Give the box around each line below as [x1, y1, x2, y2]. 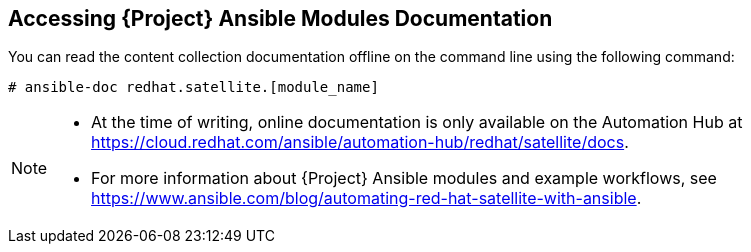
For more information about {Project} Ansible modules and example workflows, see [91, 168, 717, 189]
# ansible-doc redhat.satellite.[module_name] [8, 79, 379, 96]
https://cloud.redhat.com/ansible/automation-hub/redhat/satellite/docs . [91, 132, 629, 153]
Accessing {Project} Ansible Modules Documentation [8, 6, 553, 31]
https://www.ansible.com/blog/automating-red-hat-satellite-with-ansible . [91, 188, 642, 209]
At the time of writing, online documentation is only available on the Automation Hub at [91, 112, 743, 133]
